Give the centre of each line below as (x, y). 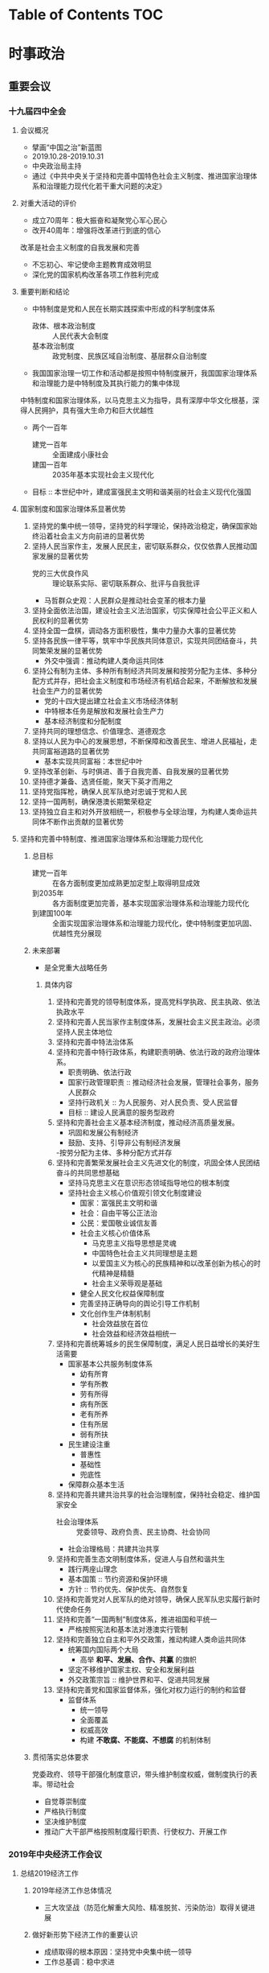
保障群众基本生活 (96, 1485)
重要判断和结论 (45, 292)
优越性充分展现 (77, 933)
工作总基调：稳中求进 (79, 1962)
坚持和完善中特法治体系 (95, 1042)
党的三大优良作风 (60, 574)
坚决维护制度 (65, 1822)
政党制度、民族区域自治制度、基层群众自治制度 (129, 356)
